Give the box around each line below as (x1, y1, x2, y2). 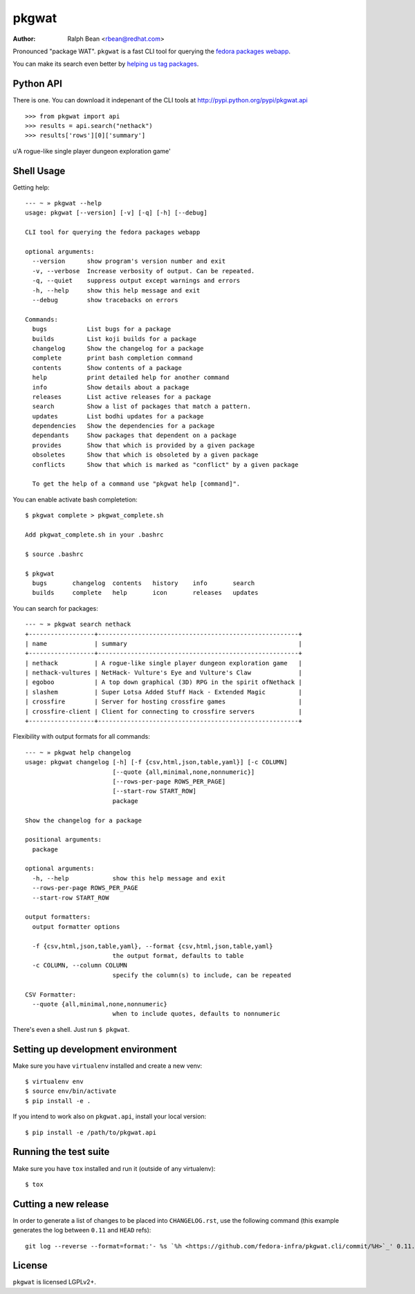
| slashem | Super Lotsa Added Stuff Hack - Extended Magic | (25, 688, 302, 696)
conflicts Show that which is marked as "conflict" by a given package (32, 461, 299, 468)
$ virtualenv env (25, 1078, 84, 1086)
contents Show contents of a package (32, 364, 183, 371)
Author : (12, 35, 36, 43)
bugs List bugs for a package (32, 325, 172, 333)
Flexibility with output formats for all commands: (12, 732, 150, 741)
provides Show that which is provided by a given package (32, 441, 255, 449)
